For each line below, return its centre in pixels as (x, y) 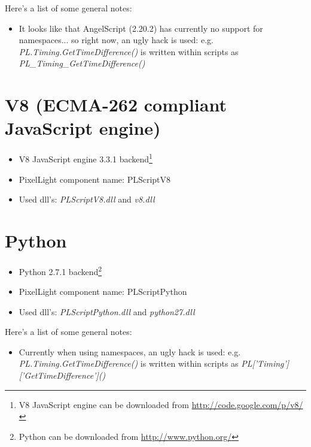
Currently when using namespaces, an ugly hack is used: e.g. (130, 351)
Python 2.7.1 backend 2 (60, 270)
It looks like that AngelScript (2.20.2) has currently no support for (141, 28)
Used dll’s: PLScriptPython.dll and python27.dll (107, 311)
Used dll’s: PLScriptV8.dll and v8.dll (87, 199)
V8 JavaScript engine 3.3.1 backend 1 (86, 158)
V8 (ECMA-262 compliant (116, 105)
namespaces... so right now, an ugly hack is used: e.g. (116, 40)
